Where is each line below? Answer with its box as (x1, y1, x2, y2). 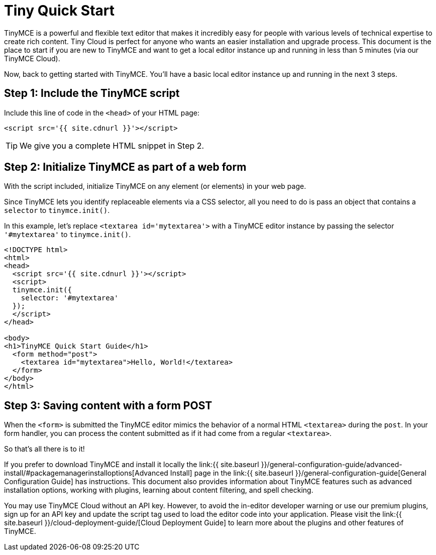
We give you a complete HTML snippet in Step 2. (20, 140, 204, 151)
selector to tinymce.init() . (4, 206, 110, 215)
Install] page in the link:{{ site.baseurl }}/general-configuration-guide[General (170, 469, 426, 478)
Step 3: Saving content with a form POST (4, 399, 212, 412)
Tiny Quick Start (4, 2, 115, 19)
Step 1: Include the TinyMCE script (4, 87, 180, 100)
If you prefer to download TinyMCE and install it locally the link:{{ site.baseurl (4, 460, 259, 469)
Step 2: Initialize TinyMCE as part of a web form (4, 161, 247, 174)
